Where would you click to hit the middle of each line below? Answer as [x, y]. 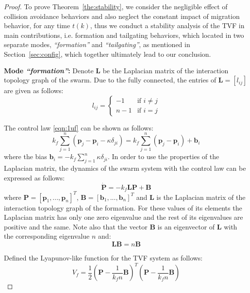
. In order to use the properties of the [163, 156]
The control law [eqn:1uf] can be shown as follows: [79, 127]
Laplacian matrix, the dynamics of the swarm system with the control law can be [125, 168]
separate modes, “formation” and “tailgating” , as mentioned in [97, 44]
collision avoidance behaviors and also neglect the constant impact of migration [122, 16]
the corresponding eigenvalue [47, 236]
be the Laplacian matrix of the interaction [166, 70]
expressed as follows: [34, 177]
